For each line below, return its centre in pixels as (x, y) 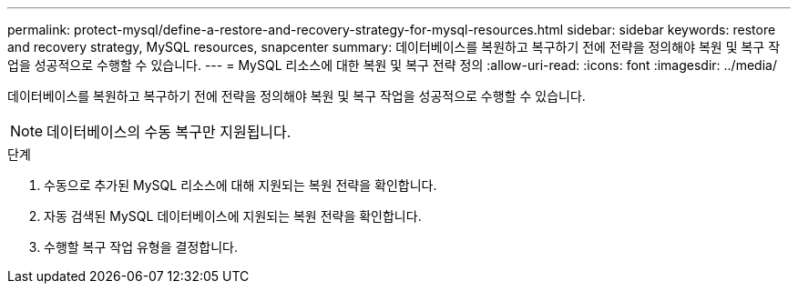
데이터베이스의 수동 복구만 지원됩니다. (169, 132)
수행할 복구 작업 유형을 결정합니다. (141, 247)
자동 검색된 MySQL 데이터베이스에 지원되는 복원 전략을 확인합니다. (233, 216)
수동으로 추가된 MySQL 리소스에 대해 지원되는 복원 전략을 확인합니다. (240, 185)
